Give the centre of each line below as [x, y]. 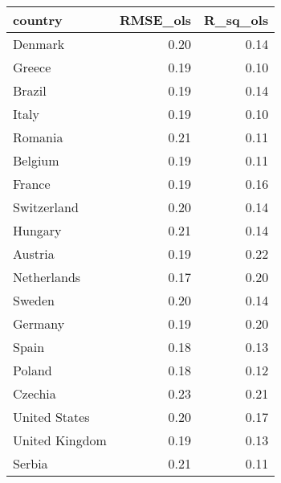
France [32, 184]
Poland [33, 370]
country [38, 20]
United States [51, 417]
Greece [32, 67]
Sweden [34, 300]
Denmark [39, 44]
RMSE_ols [155, 20]
